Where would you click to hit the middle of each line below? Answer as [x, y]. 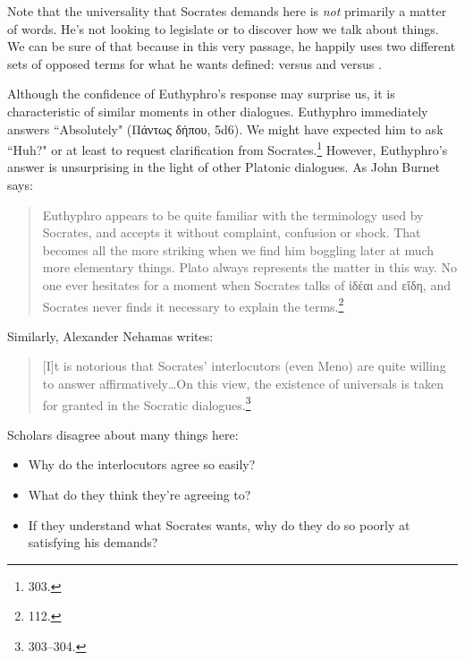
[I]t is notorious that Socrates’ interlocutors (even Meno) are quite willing [244, 366]
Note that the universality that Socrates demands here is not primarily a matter [227, 11]
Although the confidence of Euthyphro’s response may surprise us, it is [201, 94]
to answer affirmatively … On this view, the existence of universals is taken [243, 383]
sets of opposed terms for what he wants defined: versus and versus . [194, 63]
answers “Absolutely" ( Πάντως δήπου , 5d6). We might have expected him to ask [225, 129]
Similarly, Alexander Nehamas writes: [110, 335]
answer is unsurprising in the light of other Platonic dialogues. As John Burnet [224, 167]
